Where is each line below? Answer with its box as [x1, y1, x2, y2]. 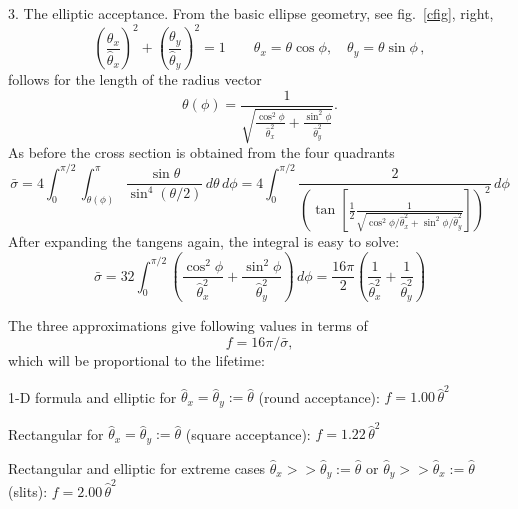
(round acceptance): [258, 386, 380, 407]
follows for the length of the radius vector [8, 69, 262, 90]
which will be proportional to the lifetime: [8, 349, 265, 370]
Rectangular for [8, 423, 104, 444]
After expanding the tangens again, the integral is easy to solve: [8, 231, 400, 252]
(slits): [8, 481, 48, 502]
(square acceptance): [185, 423, 311, 444]
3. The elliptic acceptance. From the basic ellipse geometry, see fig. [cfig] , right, [8, 3, 494, 23]
